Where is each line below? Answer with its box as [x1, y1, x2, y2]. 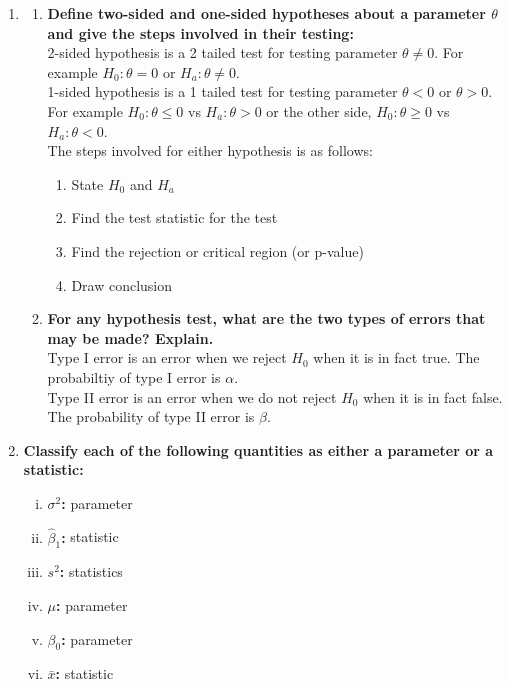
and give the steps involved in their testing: [47, 22, 354, 43]
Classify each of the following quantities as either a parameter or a [23, 439, 494, 460]
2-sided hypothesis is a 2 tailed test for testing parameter [47, 42, 398, 63]
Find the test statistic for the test [71, 207, 278, 228]
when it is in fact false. [363, 386, 503, 407]
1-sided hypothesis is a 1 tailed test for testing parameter [47, 81, 398, 102]
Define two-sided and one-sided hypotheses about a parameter [47, 3, 486, 23]
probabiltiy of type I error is [47, 366, 221, 387]
